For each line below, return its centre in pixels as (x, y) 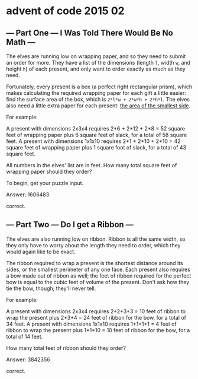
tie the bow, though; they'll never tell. (51, 288)
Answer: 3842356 (28, 359)
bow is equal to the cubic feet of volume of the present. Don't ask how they (98, 282)
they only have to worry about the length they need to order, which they (93, 245)
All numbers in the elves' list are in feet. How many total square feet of (92, 165)
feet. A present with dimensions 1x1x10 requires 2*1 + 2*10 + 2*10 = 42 (93, 141)
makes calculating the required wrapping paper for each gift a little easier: (96, 93)
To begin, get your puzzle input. (45, 183)
